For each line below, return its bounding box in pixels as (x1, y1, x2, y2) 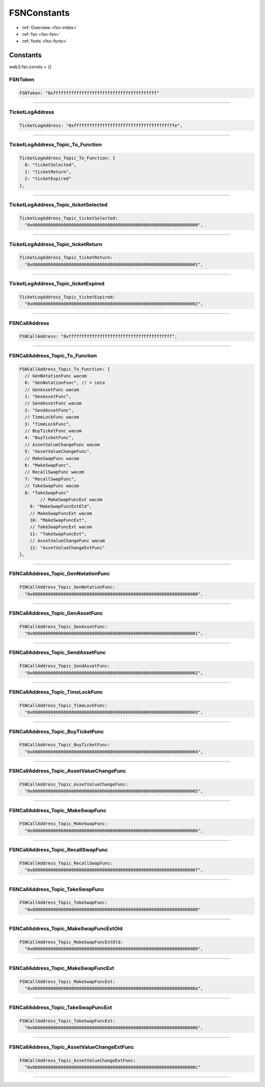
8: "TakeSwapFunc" (25, 490, 69, 495)
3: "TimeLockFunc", (25, 421, 72, 427)
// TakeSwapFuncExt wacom (29, 524, 92, 530)
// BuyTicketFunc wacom (25, 428, 82, 434)
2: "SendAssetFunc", (25, 408, 74, 413)
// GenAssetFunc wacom (25, 387, 79, 392)
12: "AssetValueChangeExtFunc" (29, 545, 105, 550)
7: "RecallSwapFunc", (25, 476, 77, 482)
